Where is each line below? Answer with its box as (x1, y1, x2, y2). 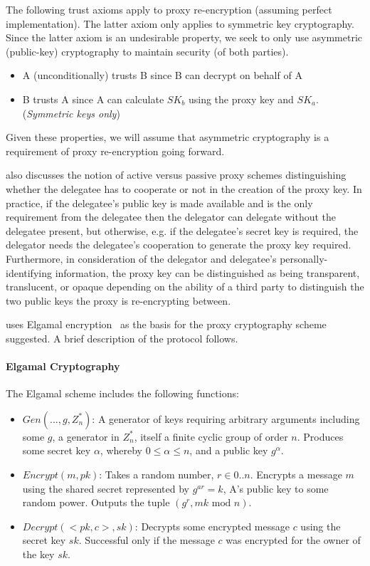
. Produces (297, 429, 344, 444)
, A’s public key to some (223, 481, 329, 496)
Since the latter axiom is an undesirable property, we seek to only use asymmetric (6, 30, 363, 45)
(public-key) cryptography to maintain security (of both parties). (6, 43, 289, 58)
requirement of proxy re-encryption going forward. (6, 143, 225, 158)
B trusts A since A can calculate (22, 91, 164, 106)
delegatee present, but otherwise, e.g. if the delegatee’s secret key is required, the (6, 223, 359, 238)
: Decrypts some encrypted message (134, 518, 290, 533)
